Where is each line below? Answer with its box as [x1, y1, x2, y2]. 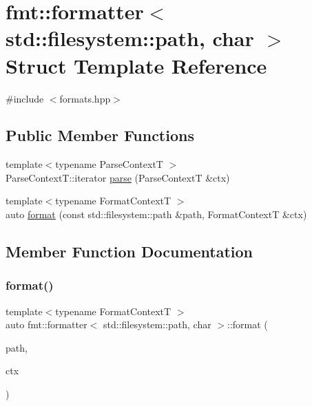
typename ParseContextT [55, 157, 163, 171]
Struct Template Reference [6, 51, 267, 79]
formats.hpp [59, 91, 111, 105]
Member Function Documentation [6, 241, 253, 262]
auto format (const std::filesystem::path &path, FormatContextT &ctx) [6, 207, 307, 222]
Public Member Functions [6, 125, 194, 146]
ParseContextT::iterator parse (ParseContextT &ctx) [6, 170, 230, 184]
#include [6, 91, 44, 105]
